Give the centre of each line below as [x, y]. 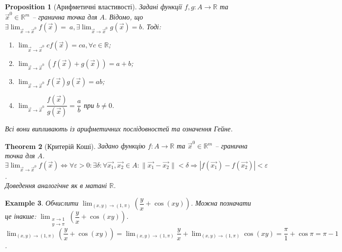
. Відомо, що [124, 17]
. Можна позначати [221, 203]
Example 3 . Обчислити [42, 203]
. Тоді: [152, 26]
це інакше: [21, 216]
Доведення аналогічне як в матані [56, 185]
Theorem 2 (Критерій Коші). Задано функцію [75, 146]
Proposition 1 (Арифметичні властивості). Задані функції [94, 6]
